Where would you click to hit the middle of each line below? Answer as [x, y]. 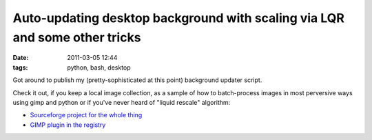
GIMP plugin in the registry [68, 125]
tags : [20, 67]
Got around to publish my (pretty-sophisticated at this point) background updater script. [137, 80]
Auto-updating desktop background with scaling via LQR [178, 18]
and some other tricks [77, 37]
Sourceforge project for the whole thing [86, 115]
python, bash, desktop [99, 67]
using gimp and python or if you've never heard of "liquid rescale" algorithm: [122, 102]
